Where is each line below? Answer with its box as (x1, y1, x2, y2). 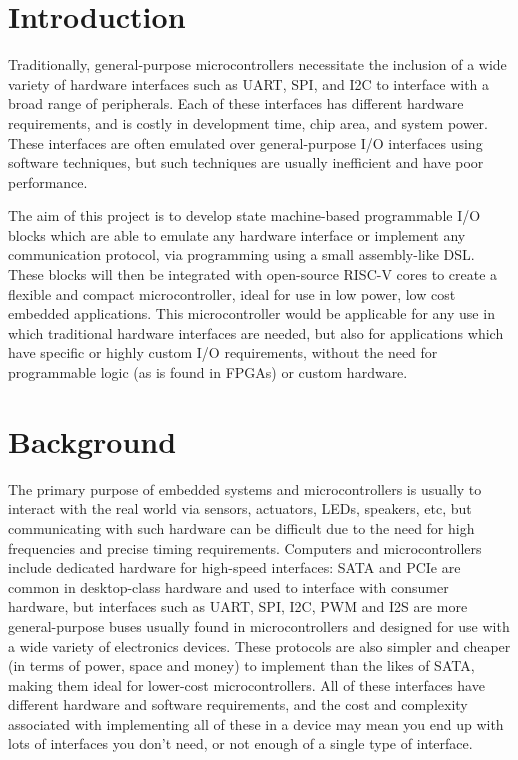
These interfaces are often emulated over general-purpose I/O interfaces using (8, 132, 483, 153)
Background (8, 420, 177, 461)
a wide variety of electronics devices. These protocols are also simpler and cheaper (8, 635, 511, 656)
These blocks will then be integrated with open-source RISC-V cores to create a (8, 264, 498, 285)
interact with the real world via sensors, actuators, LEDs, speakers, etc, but (8, 498, 472, 519)
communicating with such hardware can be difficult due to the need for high (8, 517, 475, 538)
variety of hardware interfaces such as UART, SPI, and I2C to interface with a (8, 73, 490, 94)
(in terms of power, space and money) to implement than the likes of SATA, (8, 655, 475, 676)
